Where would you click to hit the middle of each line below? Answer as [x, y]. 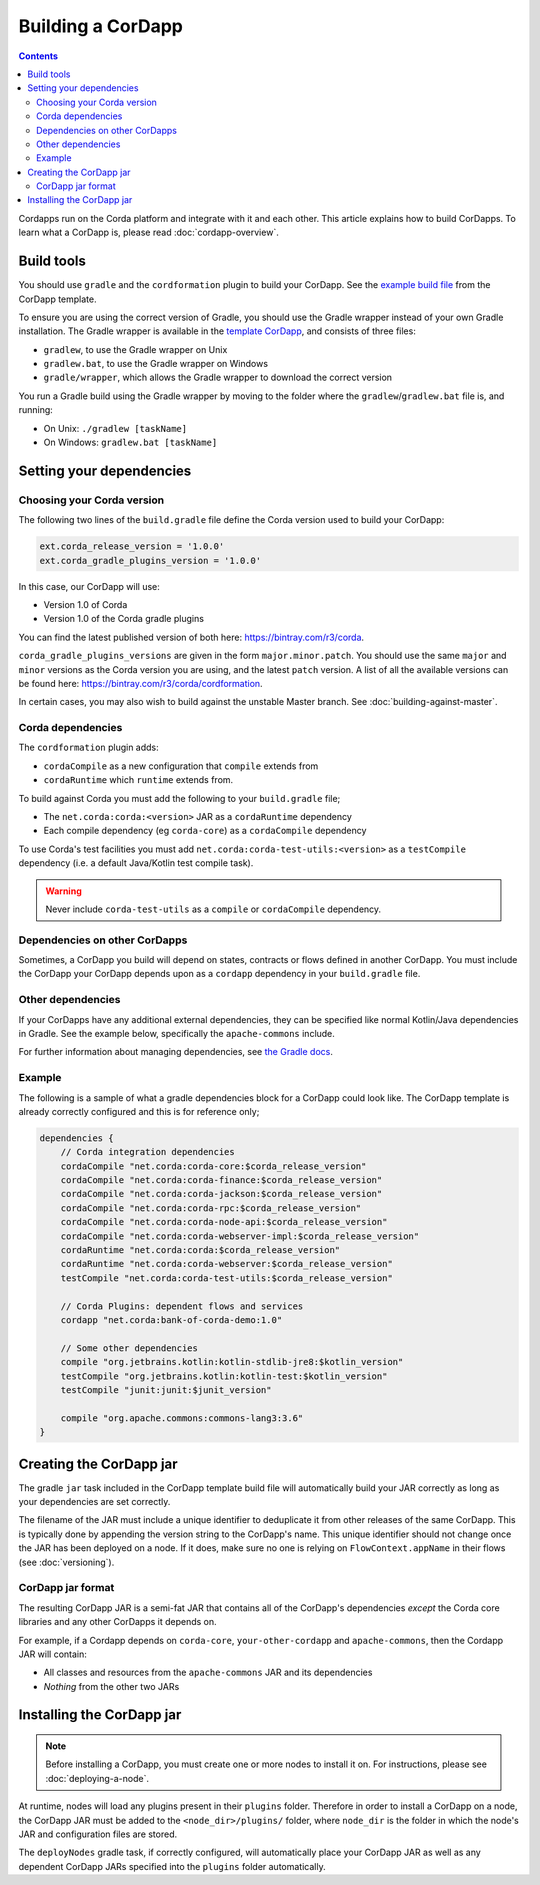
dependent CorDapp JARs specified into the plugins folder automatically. [172, 1866]
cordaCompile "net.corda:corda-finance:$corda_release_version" [221, 1180]
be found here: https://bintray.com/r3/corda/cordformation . [141, 683]
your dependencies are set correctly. [94, 1502]
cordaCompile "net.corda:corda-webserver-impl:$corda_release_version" [240, 1236]
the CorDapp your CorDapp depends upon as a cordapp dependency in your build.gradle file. [219, 974]
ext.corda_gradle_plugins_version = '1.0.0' [150, 560]
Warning [63, 891]
